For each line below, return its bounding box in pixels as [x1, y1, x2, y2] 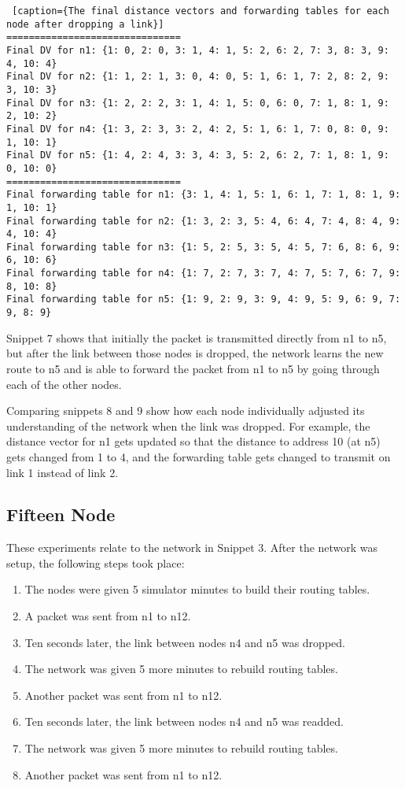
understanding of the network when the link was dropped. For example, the [6, 417, 370, 434]
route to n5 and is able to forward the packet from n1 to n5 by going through [6, 360, 380, 376]
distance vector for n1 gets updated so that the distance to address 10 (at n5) [6, 433, 381, 449]
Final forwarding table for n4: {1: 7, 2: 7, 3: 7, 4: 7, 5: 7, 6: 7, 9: [6, 268, 401, 279]
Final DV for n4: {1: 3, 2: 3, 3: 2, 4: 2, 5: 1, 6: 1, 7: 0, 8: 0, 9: [6, 123, 389, 135]
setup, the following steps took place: [6, 554, 185, 571]
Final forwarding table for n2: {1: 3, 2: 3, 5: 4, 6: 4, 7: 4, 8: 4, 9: [6, 215, 401, 227]
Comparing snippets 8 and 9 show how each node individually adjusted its [6, 402, 365, 419]
